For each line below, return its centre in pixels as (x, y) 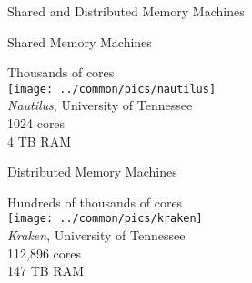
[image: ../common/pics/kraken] (105, 219)
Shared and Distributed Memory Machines (126, 11)
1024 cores (36, 123)
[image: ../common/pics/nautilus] (112, 89)
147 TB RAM (45, 271)
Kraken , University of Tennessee (96, 235)
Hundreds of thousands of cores (95, 202)
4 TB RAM (39, 141)
